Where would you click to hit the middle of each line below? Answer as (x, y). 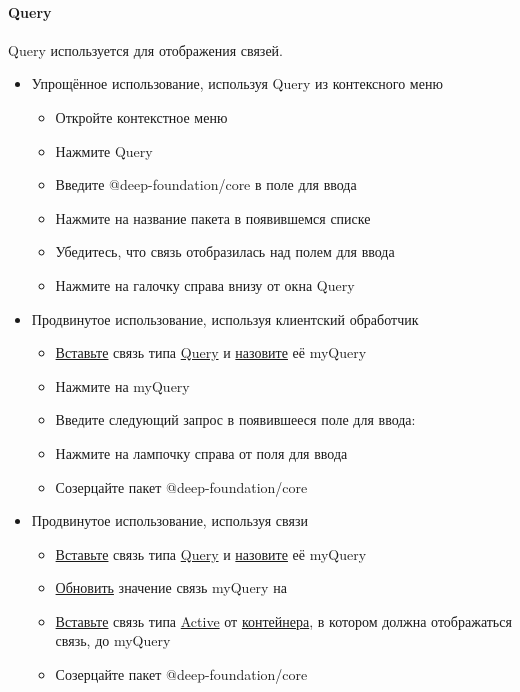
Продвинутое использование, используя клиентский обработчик (225, 318)
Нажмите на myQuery (122, 385)
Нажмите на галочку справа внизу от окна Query (205, 284)
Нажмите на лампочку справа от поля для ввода (201, 452)
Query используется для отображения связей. (145, 49)
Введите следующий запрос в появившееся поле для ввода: (235, 419)
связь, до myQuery (113, 640)
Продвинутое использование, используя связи (169, 520)
